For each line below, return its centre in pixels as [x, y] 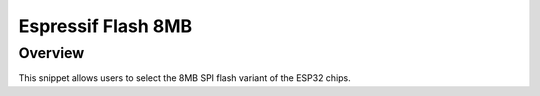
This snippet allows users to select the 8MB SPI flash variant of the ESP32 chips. [185, 78]
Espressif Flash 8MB [105, 26]
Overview [51, 53]
